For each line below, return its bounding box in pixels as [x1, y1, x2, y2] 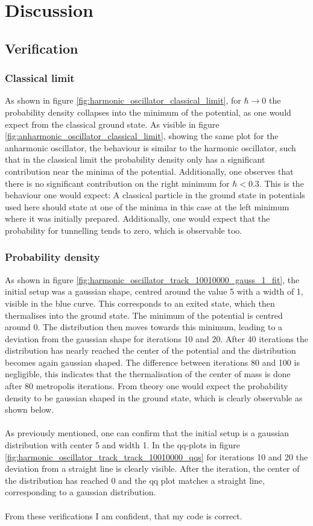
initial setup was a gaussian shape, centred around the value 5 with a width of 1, [5, 285, 303, 298]
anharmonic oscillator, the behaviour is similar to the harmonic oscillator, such [5, 141, 296, 154]
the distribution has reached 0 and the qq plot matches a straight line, [5, 474, 265, 486]
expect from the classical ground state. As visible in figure [5, 117, 220, 130]
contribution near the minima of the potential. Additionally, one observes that [5, 164, 294, 177]
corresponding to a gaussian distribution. [5, 486, 156, 498]
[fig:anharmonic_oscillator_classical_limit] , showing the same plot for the [5, 130, 279, 142]
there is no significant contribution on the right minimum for [5, 177, 230, 189]
